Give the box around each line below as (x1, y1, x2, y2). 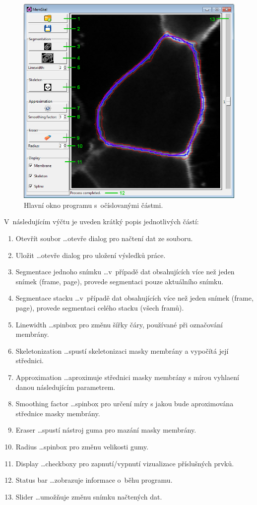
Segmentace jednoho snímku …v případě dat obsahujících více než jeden (15, 266, 235, 277)
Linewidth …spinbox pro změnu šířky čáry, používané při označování (15, 319, 223, 329)
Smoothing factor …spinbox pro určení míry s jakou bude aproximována (15, 398, 234, 409)
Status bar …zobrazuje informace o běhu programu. (15, 475, 173, 485)
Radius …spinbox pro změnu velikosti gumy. (15, 441, 149, 451)
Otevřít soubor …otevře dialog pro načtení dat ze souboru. (15, 233, 193, 244)
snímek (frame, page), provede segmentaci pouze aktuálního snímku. (15, 276, 224, 286)
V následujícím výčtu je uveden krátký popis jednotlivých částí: (4, 216, 199, 227)
